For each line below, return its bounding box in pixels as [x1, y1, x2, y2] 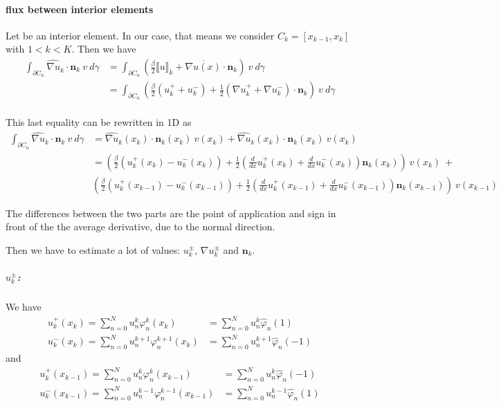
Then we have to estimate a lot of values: [6, 242, 181, 257]
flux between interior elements [6, 1, 154, 16]
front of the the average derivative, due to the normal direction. [6, 219, 275, 234]
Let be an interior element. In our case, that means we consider [6, 28, 275, 42]
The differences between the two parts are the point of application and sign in [6, 205, 336, 220]
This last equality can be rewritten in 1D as [6, 115, 192, 129]
